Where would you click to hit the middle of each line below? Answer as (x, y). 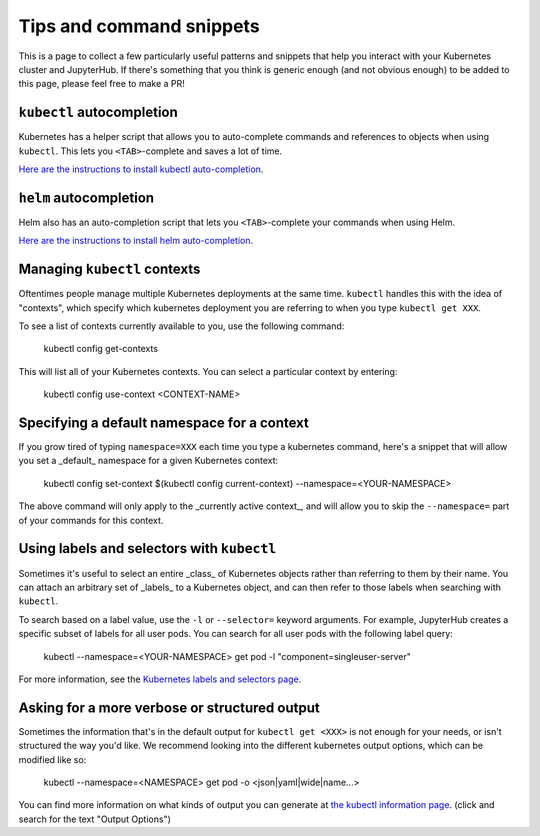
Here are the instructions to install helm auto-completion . (136, 241)
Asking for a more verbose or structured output (169, 707)
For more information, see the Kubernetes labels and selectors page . (160, 679)
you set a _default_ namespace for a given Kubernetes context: (148, 461)
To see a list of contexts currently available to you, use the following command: (181, 326)
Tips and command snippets (139, 26)
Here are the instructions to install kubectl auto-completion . (141, 169)
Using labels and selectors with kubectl (147, 548)
